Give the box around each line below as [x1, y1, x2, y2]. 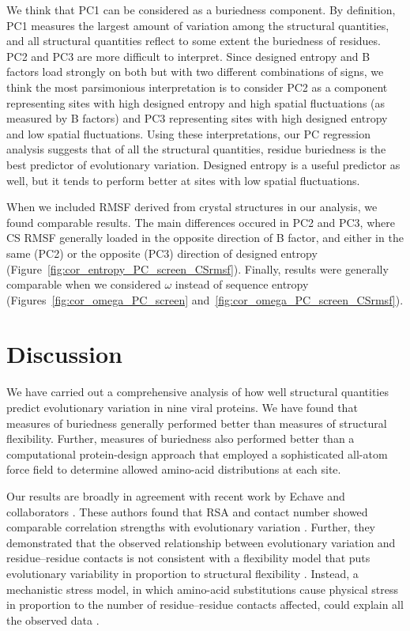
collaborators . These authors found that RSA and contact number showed [6, 503, 368, 520]
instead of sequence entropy [175, 276, 309, 293]
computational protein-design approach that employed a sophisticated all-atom [6, 445, 388, 462]
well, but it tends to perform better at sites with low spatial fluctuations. [6, 172, 360, 188]
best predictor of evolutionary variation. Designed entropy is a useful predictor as [6, 156, 401, 172]
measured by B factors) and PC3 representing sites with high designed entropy [6, 110, 388, 127]
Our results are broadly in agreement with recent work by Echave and [6, 487, 345, 504]
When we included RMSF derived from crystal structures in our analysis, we [6, 198, 378, 215]
